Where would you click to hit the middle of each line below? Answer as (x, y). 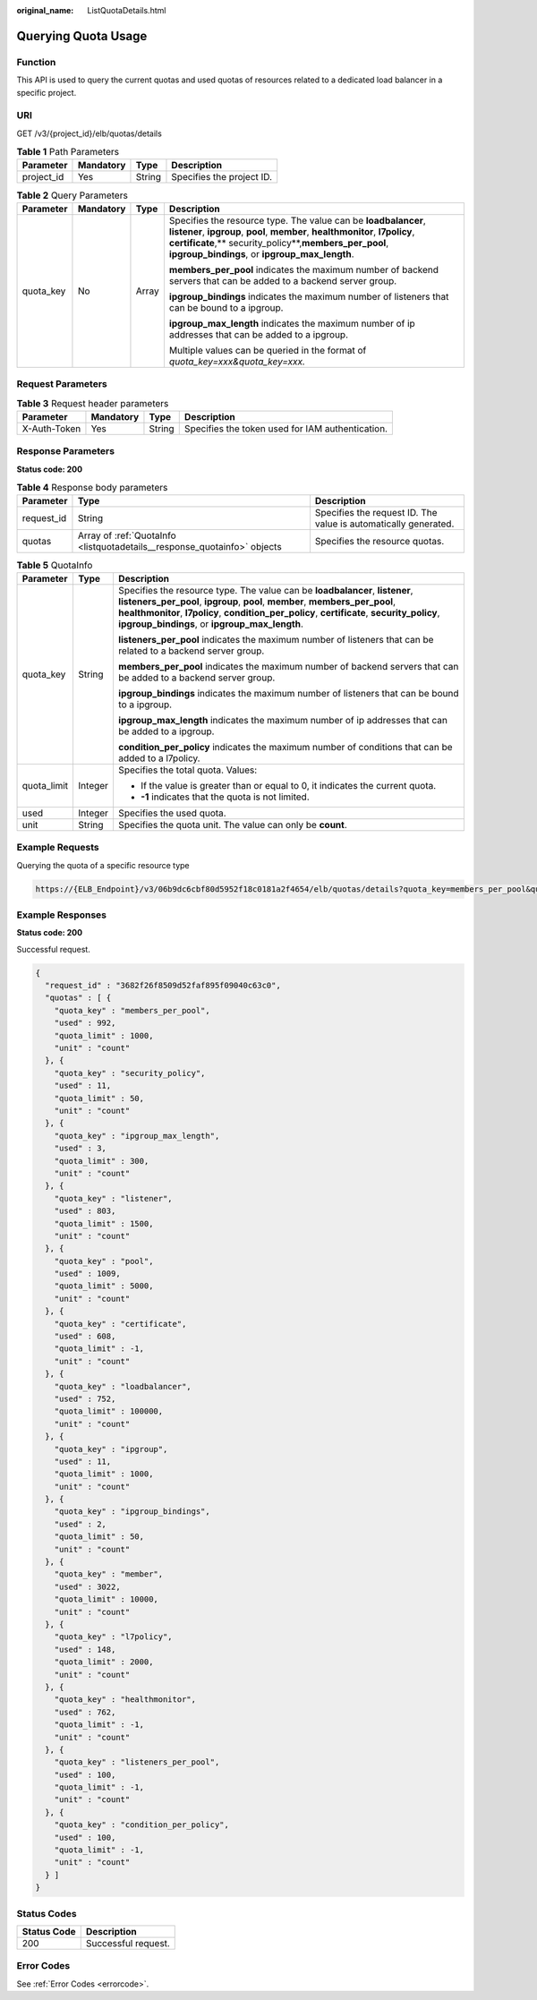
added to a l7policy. (159, 758)
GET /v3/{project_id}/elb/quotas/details (89, 133)
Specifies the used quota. (172, 813)
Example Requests (58, 848)
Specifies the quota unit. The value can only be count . (233, 825)
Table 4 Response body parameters (92, 488)
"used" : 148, (85, 1649)
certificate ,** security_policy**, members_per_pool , (279, 243)
